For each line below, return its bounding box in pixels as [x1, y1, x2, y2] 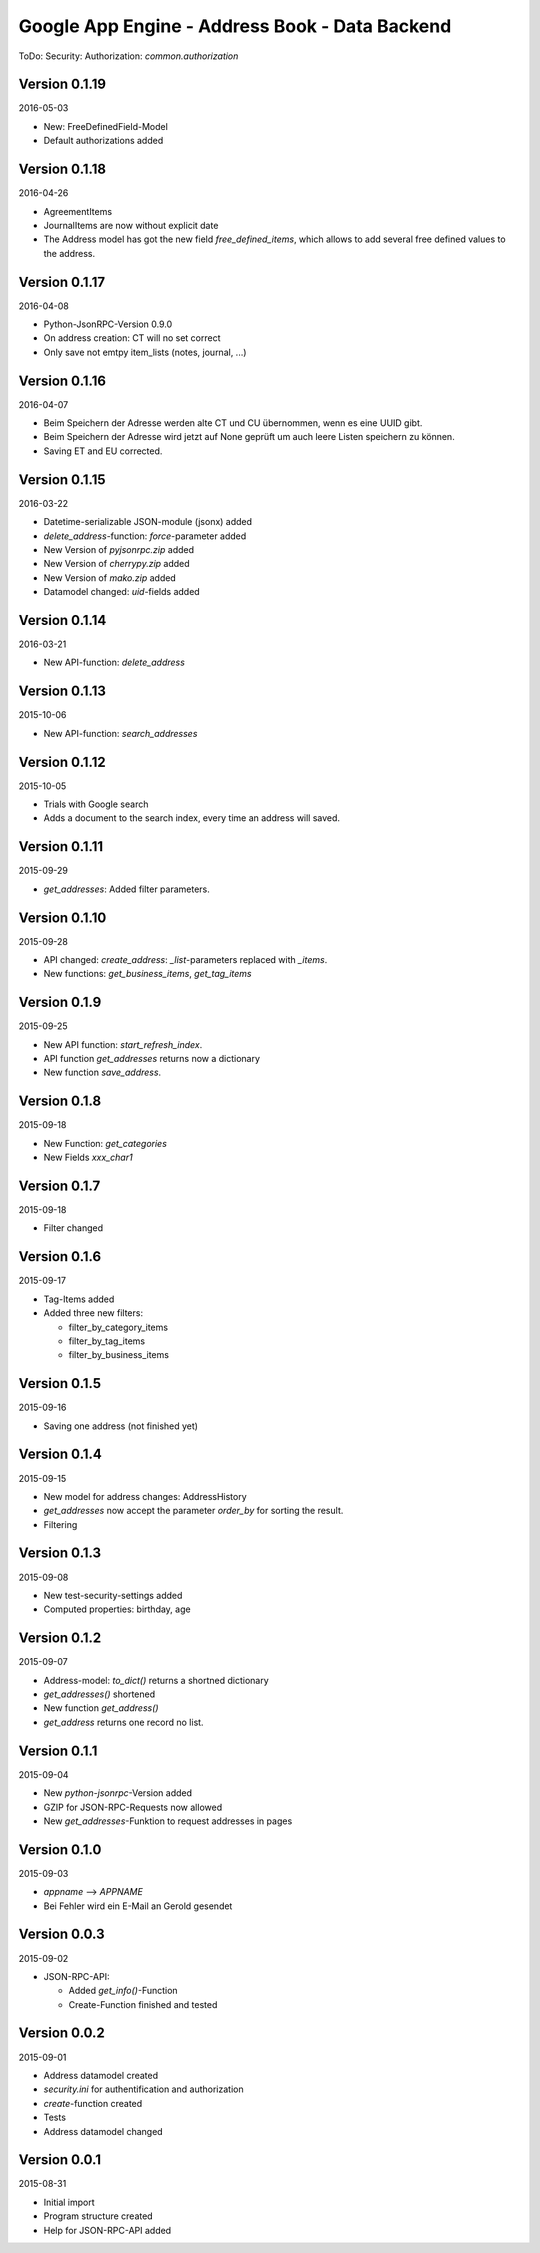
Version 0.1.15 [18, 471, 106, 488]
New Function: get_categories [43, 1137, 167, 1149]
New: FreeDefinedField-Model [43, 120, 169, 132]
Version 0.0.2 [18, 2025, 105, 2042]
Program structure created [43, 2210, 154, 2222]
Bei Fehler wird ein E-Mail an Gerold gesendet [43, 1900, 233, 1912]
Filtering [43, 1518, 78, 1530]
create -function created [43, 2097, 143, 2109]
